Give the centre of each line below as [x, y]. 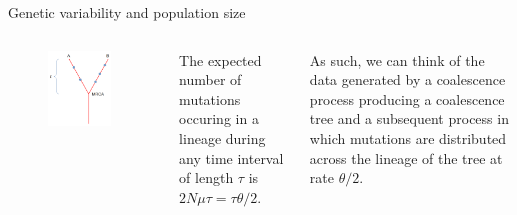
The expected [220, 59]
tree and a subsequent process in [409, 118]
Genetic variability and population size [127, 12]
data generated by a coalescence [407, 79]
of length [206, 177]
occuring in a [219, 118]
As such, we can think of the [397, 59]
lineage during [222, 137]
